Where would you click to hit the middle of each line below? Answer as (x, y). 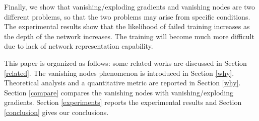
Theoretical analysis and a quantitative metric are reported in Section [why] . (122, 83)
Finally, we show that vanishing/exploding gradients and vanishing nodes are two (130, 7)
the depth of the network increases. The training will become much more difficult (129, 36)
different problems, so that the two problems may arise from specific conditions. (127, 16)
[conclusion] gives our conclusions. (56, 112)
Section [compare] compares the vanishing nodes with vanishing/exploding (119, 92)
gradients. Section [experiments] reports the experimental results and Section (123, 102)
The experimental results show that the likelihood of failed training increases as (127, 26)
